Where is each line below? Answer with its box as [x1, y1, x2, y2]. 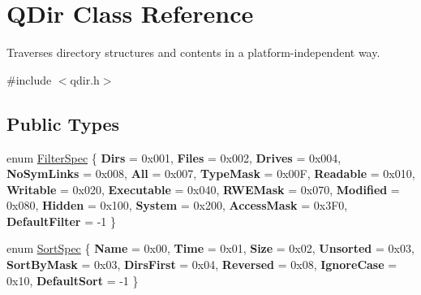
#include [6, 71, 52, 88]
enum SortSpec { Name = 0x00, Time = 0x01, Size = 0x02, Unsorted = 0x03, [6, 240, 415, 257]
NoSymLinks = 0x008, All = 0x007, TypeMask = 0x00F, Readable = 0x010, [6, 165, 415, 182]
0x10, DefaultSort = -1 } [6, 271, 139, 288]
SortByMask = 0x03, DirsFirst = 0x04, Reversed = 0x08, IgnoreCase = [6, 256, 397, 273]
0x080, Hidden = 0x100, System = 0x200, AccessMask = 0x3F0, [6, 197, 348, 214]
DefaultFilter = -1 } [6, 212, 117, 229]
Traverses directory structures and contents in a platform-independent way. [6, 44, 380, 61]
